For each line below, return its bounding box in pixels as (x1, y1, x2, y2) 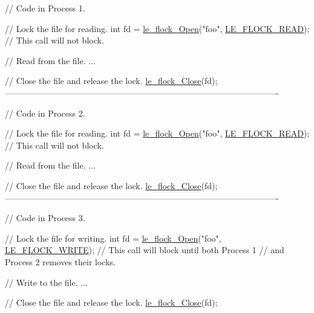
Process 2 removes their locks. (5, 255, 116, 268)
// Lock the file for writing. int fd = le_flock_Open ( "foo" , (5, 231, 221, 244)
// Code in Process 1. (5, 2, 85, 14)
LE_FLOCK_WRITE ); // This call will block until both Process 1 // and (5, 244, 284, 256)
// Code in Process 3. (5, 211, 85, 224)
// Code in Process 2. (5, 106, 85, 119)
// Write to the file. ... (5, 276, 88, 288)
